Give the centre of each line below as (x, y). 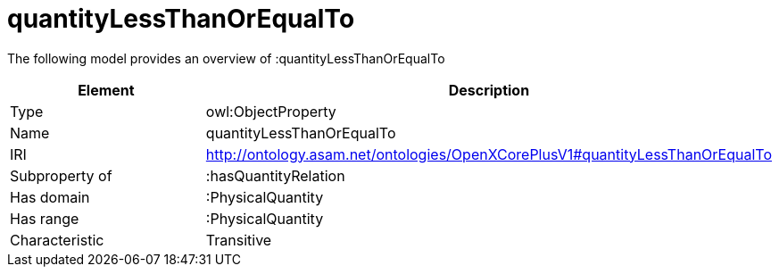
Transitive (239, 240)
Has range (45, 218)
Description (489, 90)
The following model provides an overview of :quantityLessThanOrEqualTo (226, 58)
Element (106, 90)
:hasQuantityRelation (275, 175)
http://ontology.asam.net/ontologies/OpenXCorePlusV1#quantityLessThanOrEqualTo (489, 154)
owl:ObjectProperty (271, 111)
